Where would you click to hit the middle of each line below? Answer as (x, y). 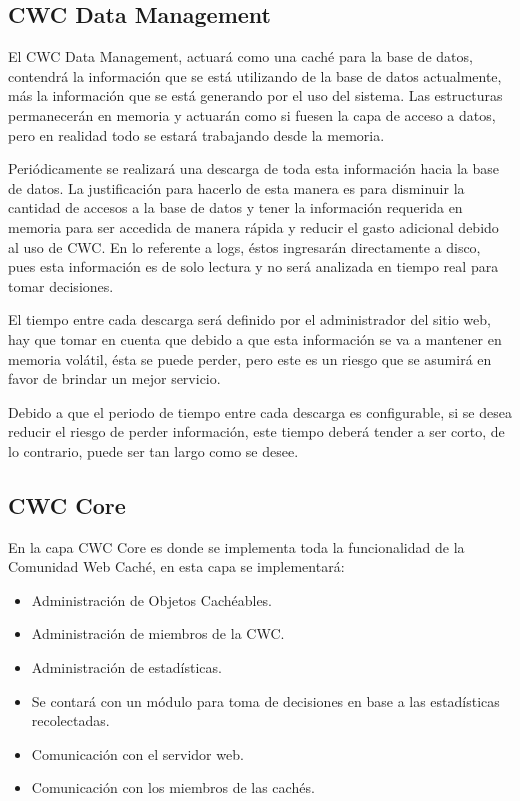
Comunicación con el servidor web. (137, 753)
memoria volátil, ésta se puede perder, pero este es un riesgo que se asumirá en (250, 358)
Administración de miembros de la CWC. (158, 633)
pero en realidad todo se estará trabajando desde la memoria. (196, 134)
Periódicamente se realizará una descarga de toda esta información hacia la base (254, 168)
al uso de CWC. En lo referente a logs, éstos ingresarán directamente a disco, (244, 246)
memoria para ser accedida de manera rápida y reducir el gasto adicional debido (253, 226)
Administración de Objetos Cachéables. (152, 599)
